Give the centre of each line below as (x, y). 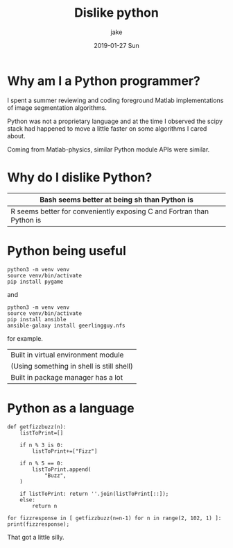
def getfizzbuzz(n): (37, 427)
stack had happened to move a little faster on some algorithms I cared (107, 128)
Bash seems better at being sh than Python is (116, 200)
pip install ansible (37, 319)
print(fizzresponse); (38, 524)
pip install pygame (35, 282)
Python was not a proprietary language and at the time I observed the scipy (115, 121)
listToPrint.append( (62, 469)
